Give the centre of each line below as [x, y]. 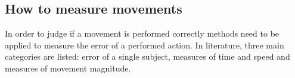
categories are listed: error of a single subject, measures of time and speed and [147, 56]
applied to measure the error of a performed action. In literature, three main [145, 45]
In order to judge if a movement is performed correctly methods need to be [142, 33]
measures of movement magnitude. [68, 68]
